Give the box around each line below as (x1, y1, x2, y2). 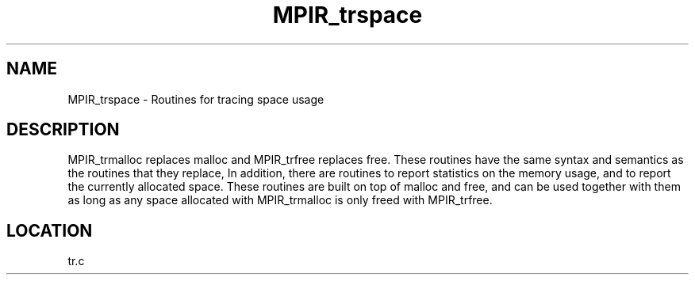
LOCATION (6, 220, 93, 241)
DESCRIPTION (6, 120, 120, 140)
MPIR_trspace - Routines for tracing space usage (67, 92, 324, 106)
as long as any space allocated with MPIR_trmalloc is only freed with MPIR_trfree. (67, 193, 493, 207)
